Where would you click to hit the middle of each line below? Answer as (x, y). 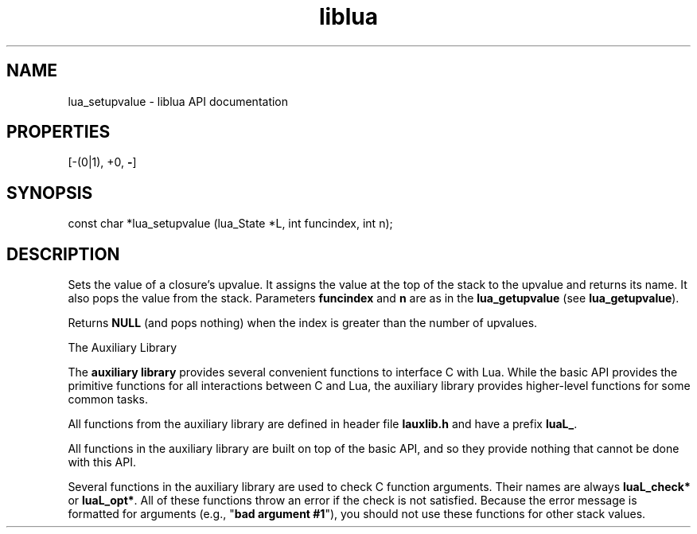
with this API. (102, 462)
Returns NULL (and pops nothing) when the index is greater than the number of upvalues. (303, 323)
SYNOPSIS (50, 193)
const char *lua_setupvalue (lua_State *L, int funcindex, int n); (230, 224)
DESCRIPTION (63, 254)
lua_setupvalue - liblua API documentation (178, 101)
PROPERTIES (58, 132)
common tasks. (108, 400)
